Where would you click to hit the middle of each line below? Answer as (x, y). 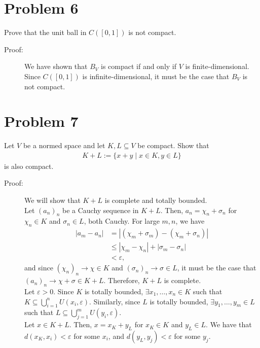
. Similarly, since (115, 301)
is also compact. (29, 166)
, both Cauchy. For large (122, 221)
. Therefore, (122, 280)
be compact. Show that (173, 145)
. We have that (229, 324)
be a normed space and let (64, 145)
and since (39, 268)
